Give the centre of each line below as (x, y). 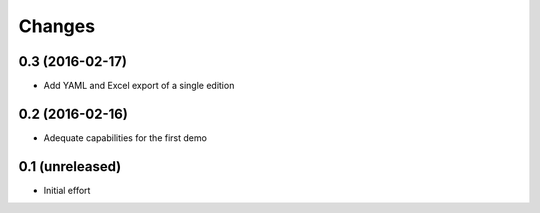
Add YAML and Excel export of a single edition (139, 86)
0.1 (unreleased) (70, 166)
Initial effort (67, 190)
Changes (56, 26)
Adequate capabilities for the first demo (125, 137)
